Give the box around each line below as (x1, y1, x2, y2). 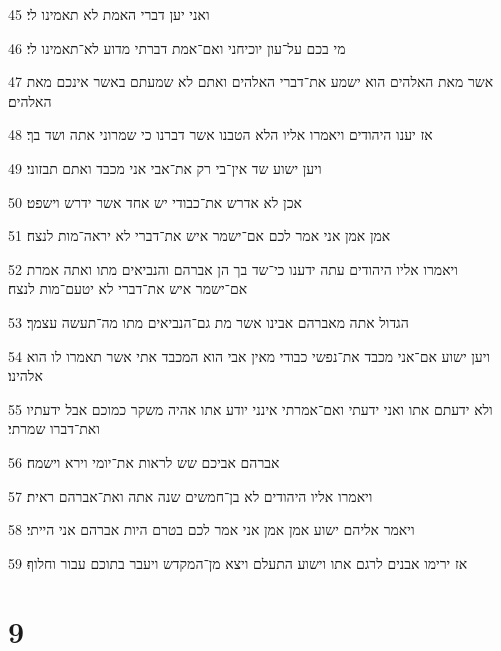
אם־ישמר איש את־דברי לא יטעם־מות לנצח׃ (8, 278, 248, 299)
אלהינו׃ (8, 365, 43, 386)
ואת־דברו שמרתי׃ (8, 418, 100, 439)
